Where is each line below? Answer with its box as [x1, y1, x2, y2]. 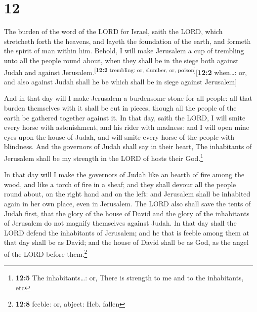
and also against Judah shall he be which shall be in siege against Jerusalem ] [4, 76, 237, 86]
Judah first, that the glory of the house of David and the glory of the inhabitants [4, 208, 250, 218]
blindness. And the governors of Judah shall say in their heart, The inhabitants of [4, 141, 252, 152]
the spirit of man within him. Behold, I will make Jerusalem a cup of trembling [4, 45, 244, 56]
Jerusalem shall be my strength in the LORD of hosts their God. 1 [4, 151, 204, 163]
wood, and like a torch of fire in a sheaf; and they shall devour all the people [4, 179, 236, 189]
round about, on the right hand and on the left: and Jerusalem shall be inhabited [4, 189, 251, 199]
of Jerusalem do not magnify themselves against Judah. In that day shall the [4, 218, 237, 228]
